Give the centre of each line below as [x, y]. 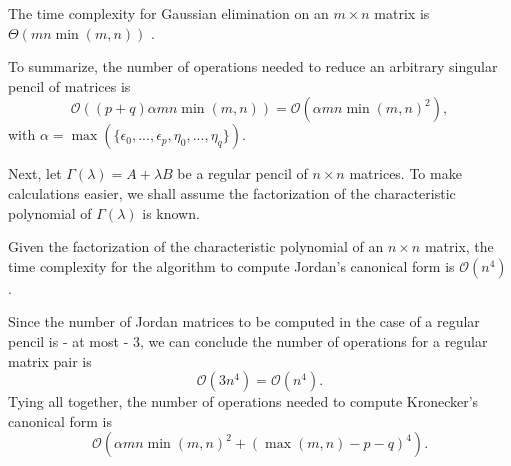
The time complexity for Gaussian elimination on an [168, 13]
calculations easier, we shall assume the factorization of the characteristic [232, 192]
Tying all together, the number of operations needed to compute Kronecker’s [243, 401]
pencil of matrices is [69, 85]
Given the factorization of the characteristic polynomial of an [196, 246]
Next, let [35, 173]
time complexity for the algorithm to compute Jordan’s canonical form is [231, 265]
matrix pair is [50, 360]
